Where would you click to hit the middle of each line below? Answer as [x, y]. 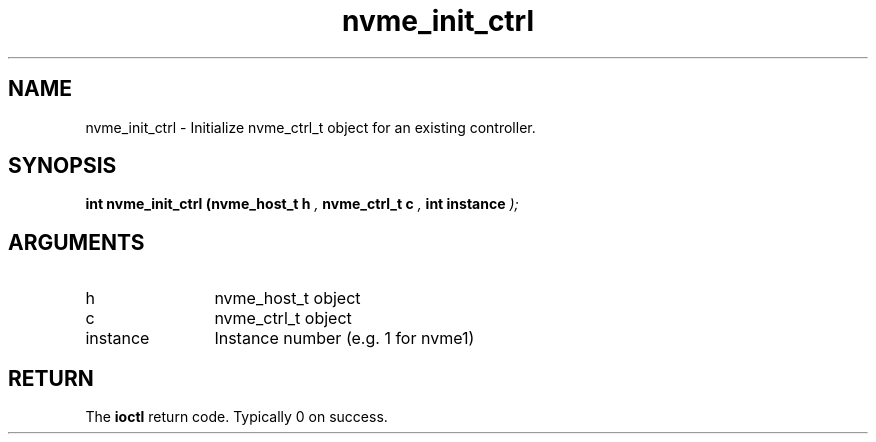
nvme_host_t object [287, 298]
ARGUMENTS [76, 242]
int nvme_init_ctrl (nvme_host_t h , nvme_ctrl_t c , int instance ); [302, 204]
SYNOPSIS [62, 166]
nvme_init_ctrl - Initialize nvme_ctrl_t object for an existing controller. [310, 127]
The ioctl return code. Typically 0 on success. [236, 417]
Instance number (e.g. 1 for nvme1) [344, 338]
